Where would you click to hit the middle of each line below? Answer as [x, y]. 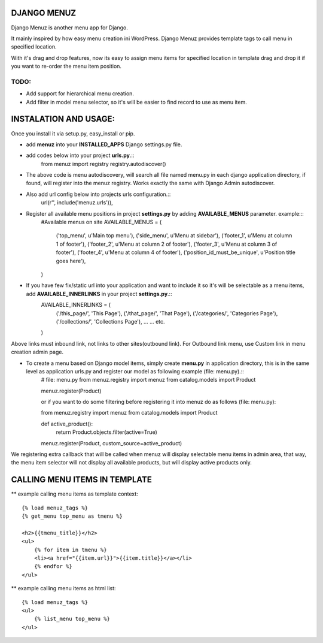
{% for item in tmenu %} [70, 550]
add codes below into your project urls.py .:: [80, 155]
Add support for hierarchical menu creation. [80, 93]
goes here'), [71, 261]
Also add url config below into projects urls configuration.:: [98, 194]
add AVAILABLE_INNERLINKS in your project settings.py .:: [99, 294]
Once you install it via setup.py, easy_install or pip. [73, 133]
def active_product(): [67, 424]
